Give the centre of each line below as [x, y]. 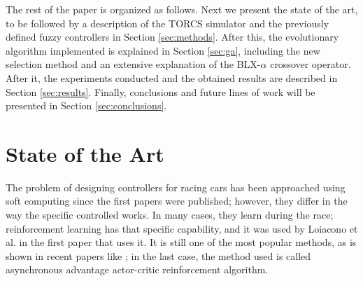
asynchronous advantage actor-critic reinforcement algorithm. [137, 269]
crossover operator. [311, 64]
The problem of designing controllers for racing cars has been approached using [176, 187]
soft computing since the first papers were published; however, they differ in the [177, 201]
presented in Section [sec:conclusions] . [86, 105]
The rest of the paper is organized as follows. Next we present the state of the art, [182, 9]
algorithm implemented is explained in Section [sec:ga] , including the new [163, 50]
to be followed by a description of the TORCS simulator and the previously [168, 23]
